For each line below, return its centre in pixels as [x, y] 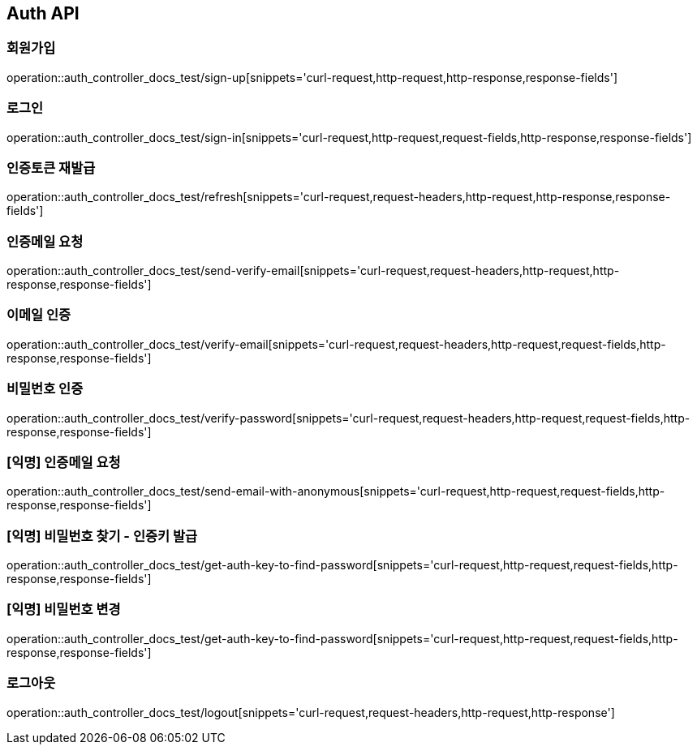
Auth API [43, 13]
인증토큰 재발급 [51, 167]
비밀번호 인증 [45, 389]
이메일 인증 [39, 315]
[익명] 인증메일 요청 [64, 462]
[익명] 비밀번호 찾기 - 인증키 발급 [102, 536]
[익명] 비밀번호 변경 [64, 609]
